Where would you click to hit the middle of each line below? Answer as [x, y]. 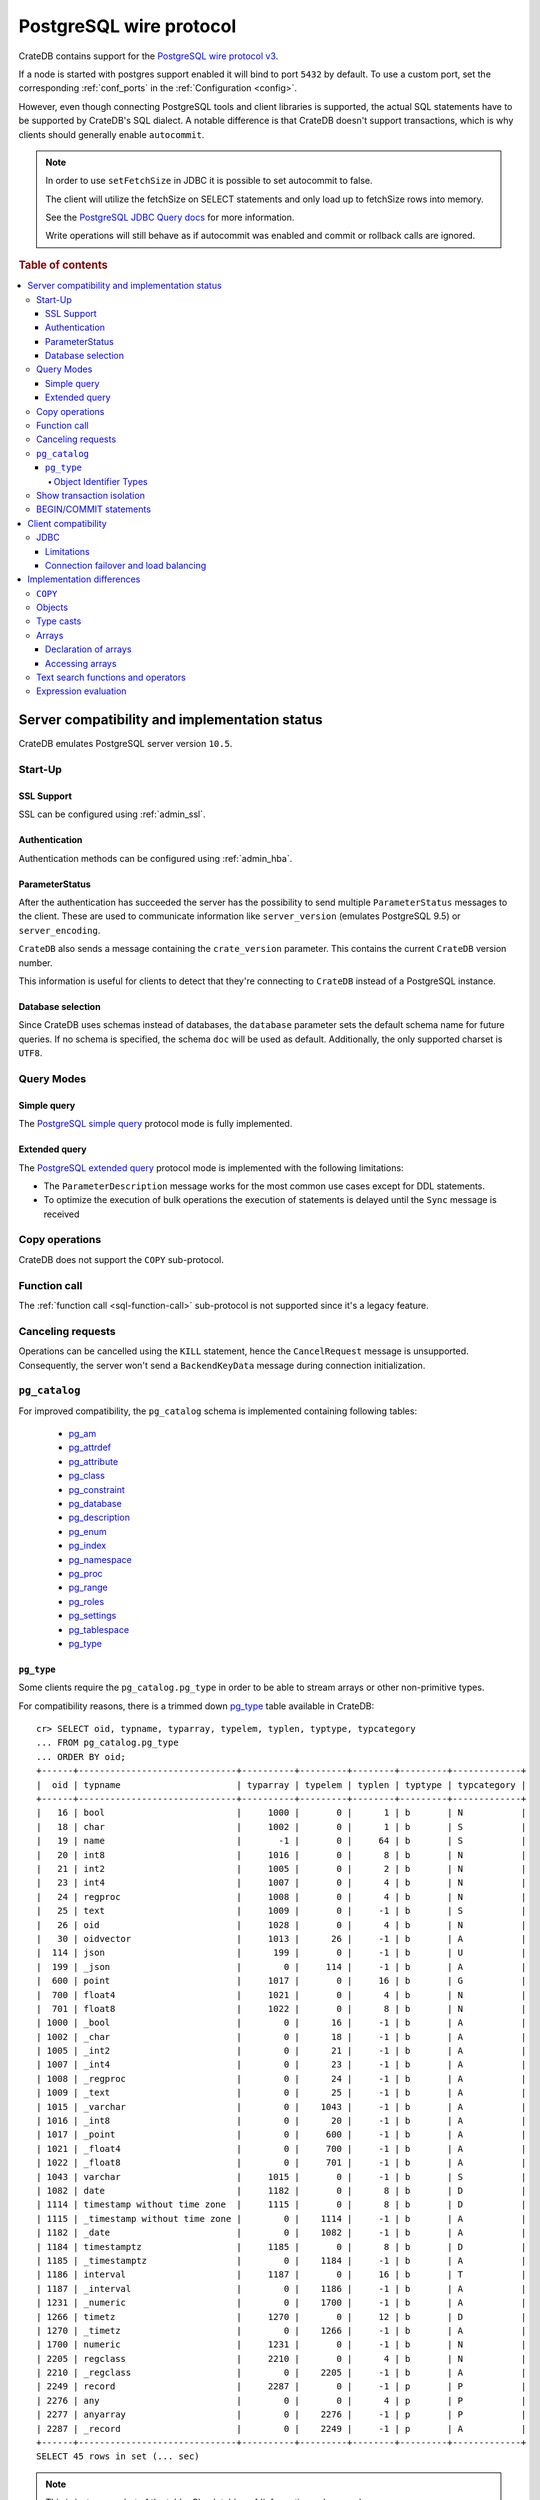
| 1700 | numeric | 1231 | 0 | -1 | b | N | [281, 2344]
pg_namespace [100, 1559]
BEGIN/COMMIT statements [94, 509]
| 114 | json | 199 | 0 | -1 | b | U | [281, 1953]
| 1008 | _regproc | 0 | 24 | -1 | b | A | [281, 2078]
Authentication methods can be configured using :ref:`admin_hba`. [155, 858]
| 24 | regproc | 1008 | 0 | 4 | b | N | [281, 1896]
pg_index [87, 1546]
